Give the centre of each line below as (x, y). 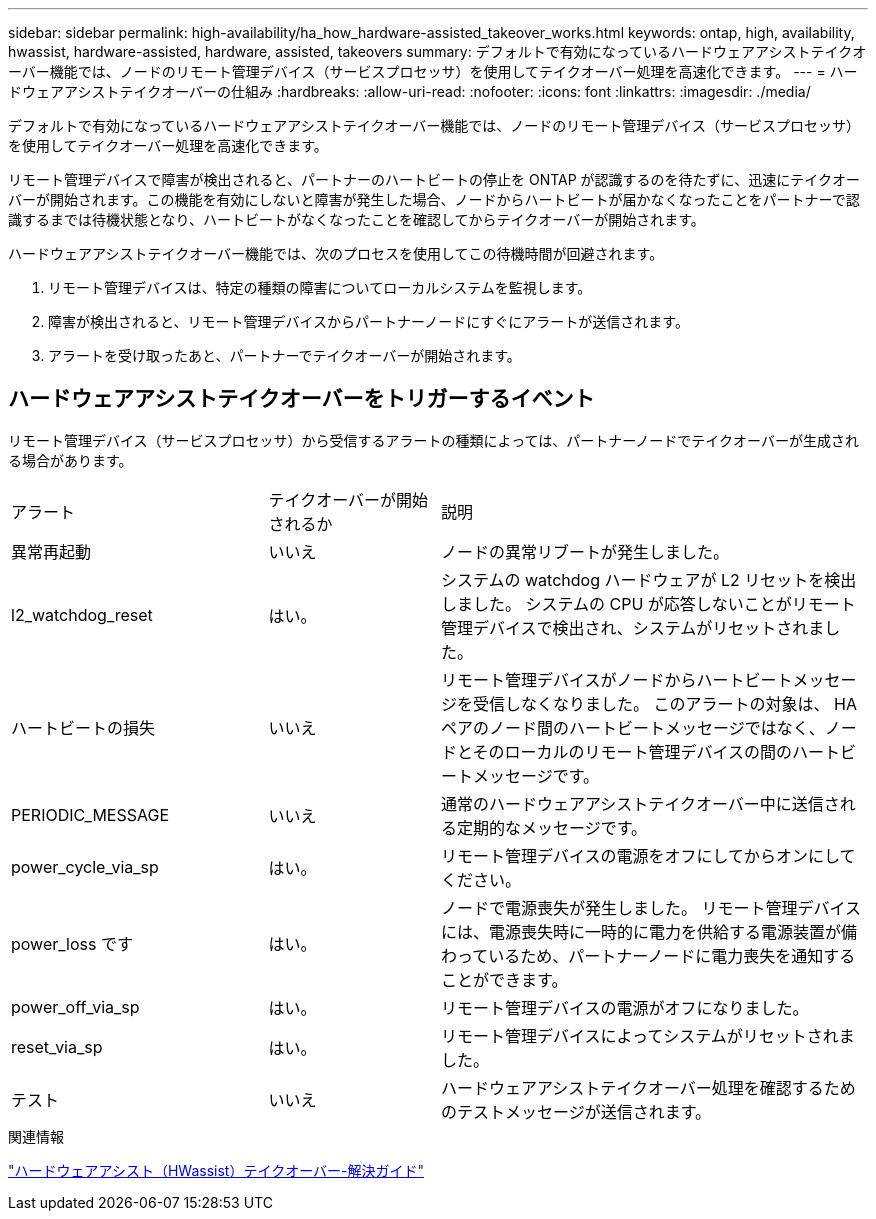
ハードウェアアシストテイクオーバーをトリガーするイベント (301, 399)
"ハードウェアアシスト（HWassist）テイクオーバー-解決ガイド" (216, 1170)
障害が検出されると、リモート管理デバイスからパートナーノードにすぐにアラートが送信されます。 (368, 321)
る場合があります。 (70, 460)
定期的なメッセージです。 (552, 827)
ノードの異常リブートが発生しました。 (584, 551)
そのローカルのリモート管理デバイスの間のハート (656, 751)
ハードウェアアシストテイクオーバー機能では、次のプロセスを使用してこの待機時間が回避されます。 (336, 253)
